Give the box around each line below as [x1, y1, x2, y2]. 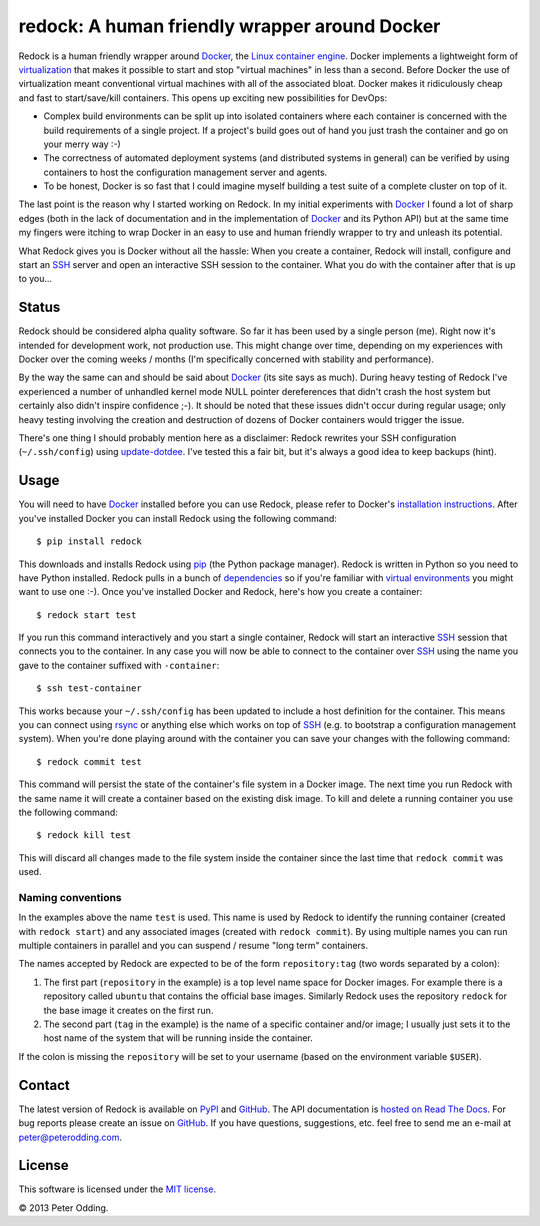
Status [18, 299, 61, 316]
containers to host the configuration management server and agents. [43, 166, 328, 178]
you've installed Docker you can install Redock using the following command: [18, 512, 337, 524]
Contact [18, 1076, 70, 1094]
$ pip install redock [36, 536, 142, 547]
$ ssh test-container [36, 683, 142, 694]
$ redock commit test [36, 756, 142, 767]
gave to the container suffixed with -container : [18, 659, 220, 671]
